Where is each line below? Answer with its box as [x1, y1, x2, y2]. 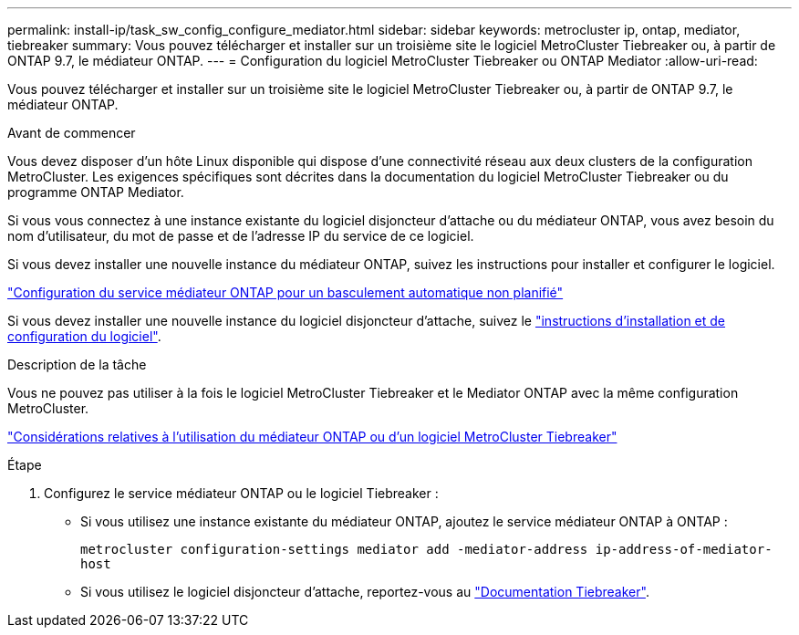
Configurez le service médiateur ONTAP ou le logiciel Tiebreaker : [44, 485, 439, 501]
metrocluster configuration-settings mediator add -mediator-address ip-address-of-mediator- [80, 542, 773, 557]
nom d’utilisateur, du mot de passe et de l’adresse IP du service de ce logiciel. [7, 228, 474, 244]
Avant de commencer [7, 125, 136, 141]
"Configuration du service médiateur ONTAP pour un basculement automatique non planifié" [7, 285, 564, 300]
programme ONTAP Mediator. [7, 184, 184, 200]
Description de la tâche [7, 357, 147, 372]
